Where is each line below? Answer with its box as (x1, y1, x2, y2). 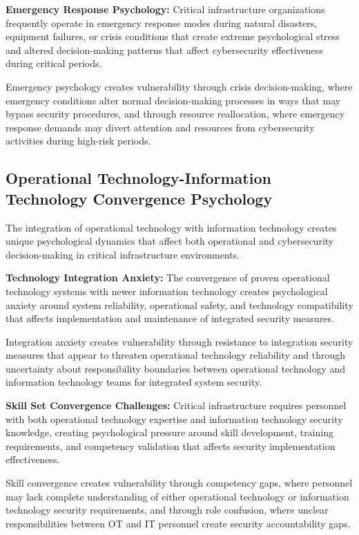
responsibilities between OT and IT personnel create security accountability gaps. (6, 516, 351, 530)
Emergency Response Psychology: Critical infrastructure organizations (6, 2, 325, 16)
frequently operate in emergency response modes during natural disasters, (6, 15, 318, 30)
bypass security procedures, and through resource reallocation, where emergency (6, 106, 345, 121)
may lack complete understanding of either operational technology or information (6, 489, 349, 503)
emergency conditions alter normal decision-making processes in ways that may (6, 93, 341, 107)
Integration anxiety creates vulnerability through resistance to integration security (6, 334, 353, 348)
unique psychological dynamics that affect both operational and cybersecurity (6, 234, 334, 248)
